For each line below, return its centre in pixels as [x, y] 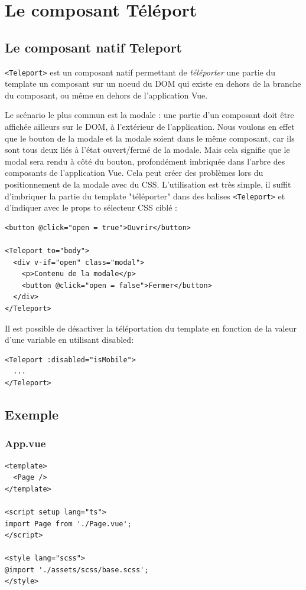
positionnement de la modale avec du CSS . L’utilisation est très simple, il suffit [148, 184]
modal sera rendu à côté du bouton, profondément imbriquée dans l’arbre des [145, 161]
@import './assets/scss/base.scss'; [77, 570]
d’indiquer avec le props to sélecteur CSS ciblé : [91, 207]
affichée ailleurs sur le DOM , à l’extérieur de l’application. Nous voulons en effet [150, 127]
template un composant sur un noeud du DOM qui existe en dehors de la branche [153, 83]
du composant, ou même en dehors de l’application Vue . [106, 95]
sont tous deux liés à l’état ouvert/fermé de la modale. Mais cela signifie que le [147, 150]
